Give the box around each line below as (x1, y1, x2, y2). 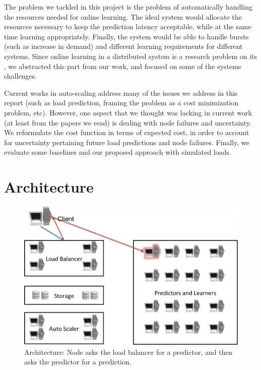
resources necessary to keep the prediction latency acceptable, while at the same (4, 21, 251, 32)
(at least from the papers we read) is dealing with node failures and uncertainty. (4, 117, 251, 128)
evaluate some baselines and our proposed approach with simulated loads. (4, 147, 231, 157)
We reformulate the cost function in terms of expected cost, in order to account (4, 127, 249, 138)
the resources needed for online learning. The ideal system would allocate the (4, 11, 242, 22)
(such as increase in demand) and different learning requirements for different (4, 41, 243, 51)
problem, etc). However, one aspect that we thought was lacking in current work (4, 107, 252, 117)
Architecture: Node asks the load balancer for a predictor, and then (24, 346, 233, 357)
